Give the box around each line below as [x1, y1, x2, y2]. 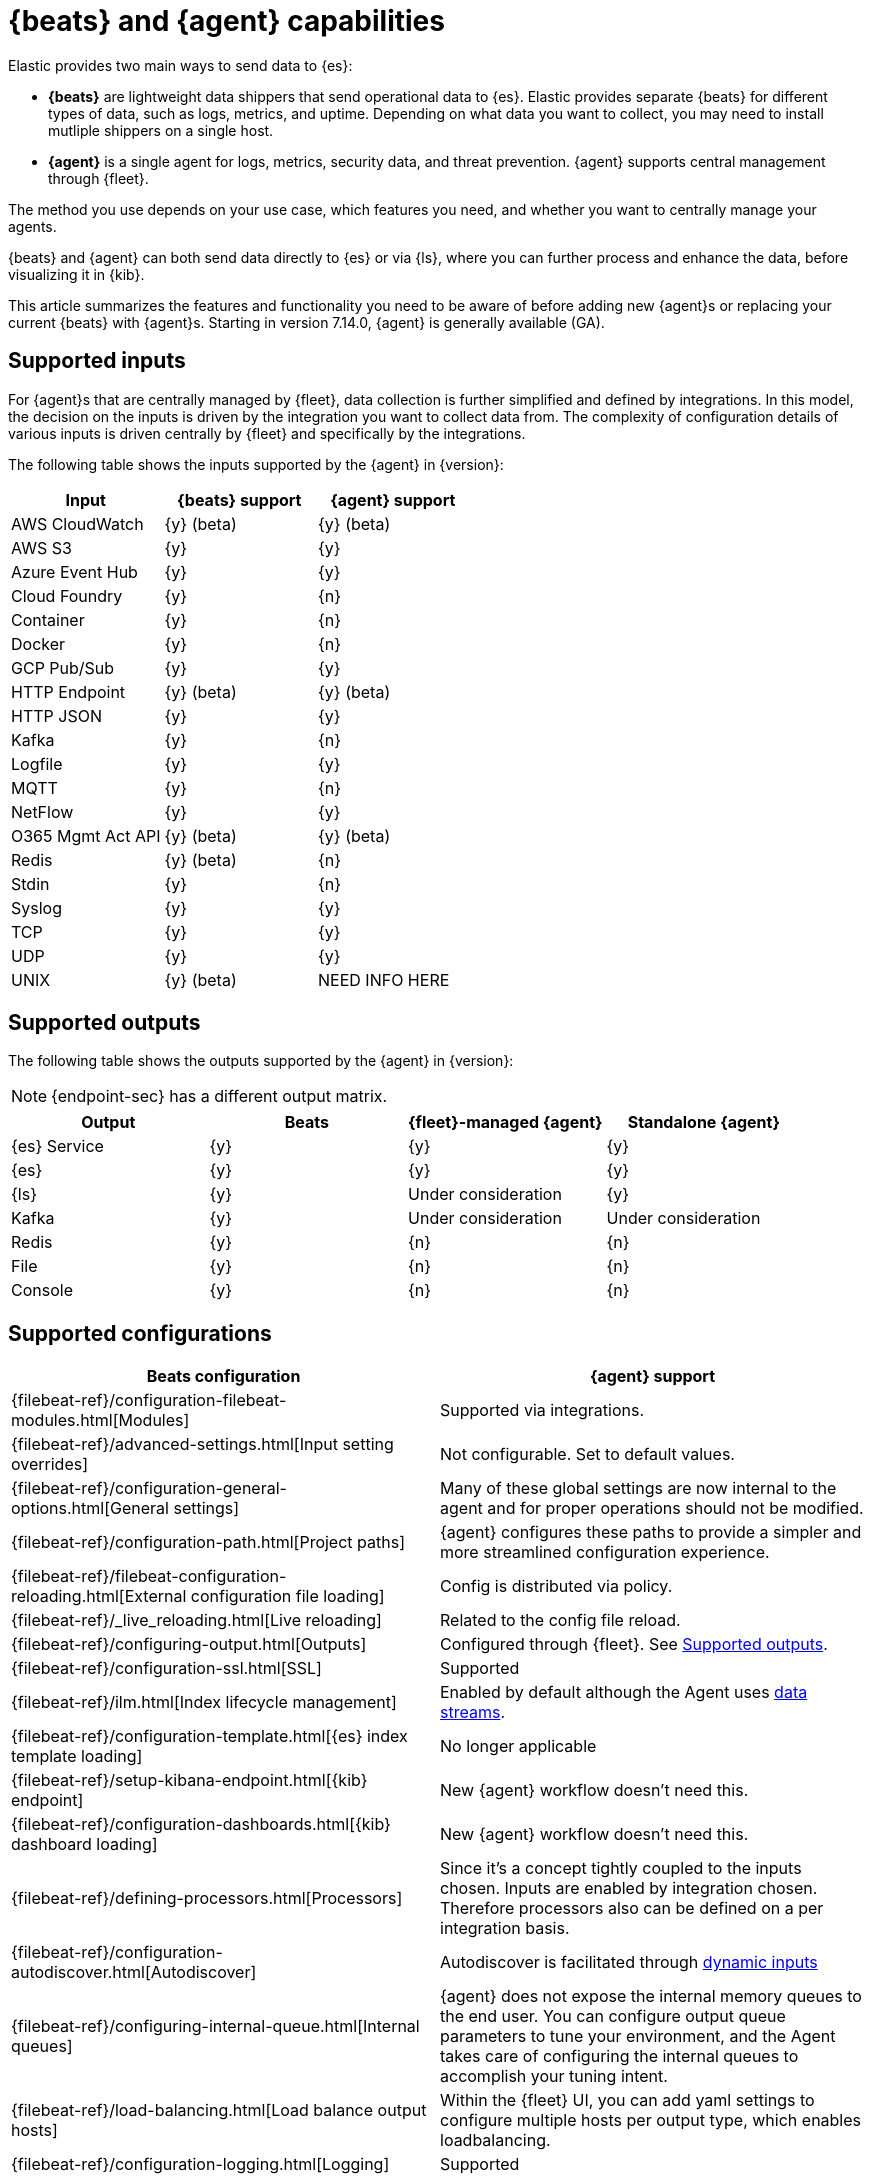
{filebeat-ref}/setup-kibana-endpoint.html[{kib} [11, 1770, 368, 1791]
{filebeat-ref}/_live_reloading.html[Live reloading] [11, 1610, 382, 1631]
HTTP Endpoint [11, 681, 126, 702]
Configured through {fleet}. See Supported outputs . [440, 1634, 828, 1655]
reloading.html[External [11, 1586, 187, 1607]
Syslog [11, 897, 62, 918]
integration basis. [440, 1918, 570, 1939]
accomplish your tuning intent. [440, 2066, 668, 2087]
